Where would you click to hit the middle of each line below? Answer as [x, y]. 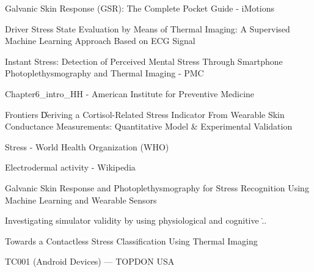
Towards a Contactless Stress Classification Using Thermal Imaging [131, 241]
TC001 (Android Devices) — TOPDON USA [90, 261]
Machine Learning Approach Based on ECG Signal [100, 41]
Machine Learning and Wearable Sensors [81, 200]
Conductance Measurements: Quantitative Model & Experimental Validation [149, 126]
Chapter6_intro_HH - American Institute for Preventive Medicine [130, 93]
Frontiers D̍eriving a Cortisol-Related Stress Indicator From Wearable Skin [145, 114]
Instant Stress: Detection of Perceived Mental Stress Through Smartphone [144, 61]
